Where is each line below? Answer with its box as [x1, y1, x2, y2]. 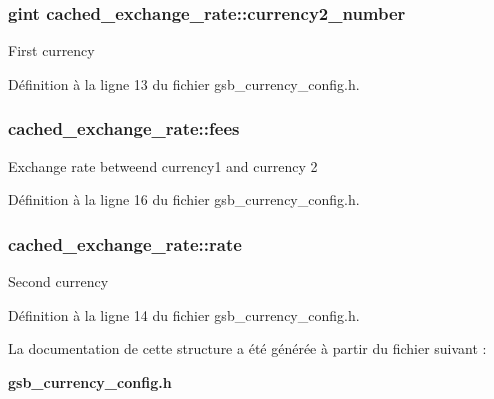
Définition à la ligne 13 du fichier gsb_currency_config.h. [8, 73, 360, 94]
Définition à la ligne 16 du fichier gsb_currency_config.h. [8, 189, 360, 210]
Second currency [8, 271, 109, 292]
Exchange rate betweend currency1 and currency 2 [8, 155, 318, 176]
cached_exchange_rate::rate [8, 231, 242, 256]
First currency [8, 40, 95, 61]
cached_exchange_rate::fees [8, 116, 240, 141]
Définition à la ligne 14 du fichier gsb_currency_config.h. [8, 304, 360, 325]
